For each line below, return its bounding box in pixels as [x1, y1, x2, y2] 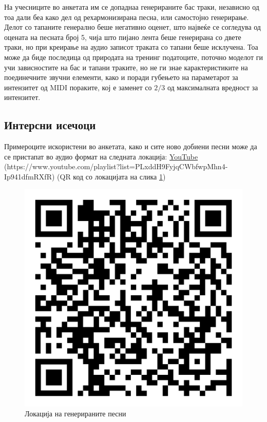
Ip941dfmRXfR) [4, 171, 55, 182]
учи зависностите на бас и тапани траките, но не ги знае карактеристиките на [4, 62, 248, 72]
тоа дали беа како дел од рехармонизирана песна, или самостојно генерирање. [4, 11, 249, 22]
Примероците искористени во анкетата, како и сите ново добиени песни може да [4, 141, 257, 152]
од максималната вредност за [167, 82, 258, 92]
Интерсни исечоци [4, 117, 96, 133]
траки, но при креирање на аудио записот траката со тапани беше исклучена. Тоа [4, 42, 258, 52]
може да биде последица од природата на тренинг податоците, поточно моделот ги [4, 51, 263, 62]
